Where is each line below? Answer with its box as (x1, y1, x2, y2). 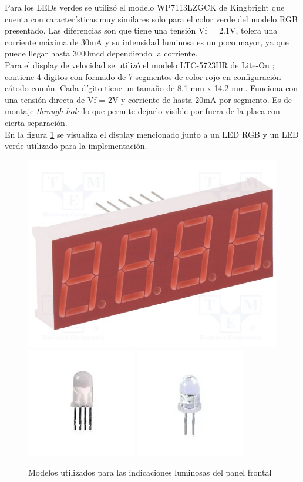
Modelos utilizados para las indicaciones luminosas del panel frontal (28, 466, 272, 478)
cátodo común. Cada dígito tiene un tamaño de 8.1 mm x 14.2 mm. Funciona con (5, 82, 298, 94)
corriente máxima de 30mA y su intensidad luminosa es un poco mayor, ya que (5, 35, 289, 48)
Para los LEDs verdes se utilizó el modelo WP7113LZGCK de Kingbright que (5, 1, 285, 13)
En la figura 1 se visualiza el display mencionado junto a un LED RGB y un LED (5, 128, 299, 140)
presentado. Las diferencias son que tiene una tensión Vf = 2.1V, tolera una (5, 24, 278, 36)
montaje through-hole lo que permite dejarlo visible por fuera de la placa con (5, 105, 280, 117)
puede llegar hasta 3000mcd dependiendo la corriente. (5, 47, 198, 59)
